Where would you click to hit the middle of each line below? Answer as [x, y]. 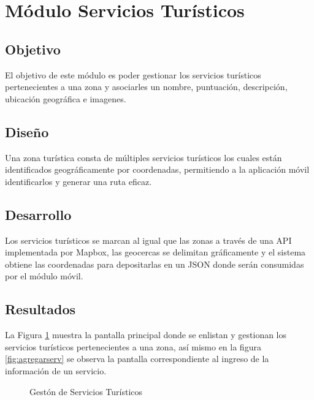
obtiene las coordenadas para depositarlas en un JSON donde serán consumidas [155, 264]
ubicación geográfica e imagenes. [66, 98]
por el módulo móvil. [44, 276]
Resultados [40, 309]
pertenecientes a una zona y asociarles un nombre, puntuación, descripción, [146, 87]
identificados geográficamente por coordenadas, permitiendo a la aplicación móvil [157, 169]
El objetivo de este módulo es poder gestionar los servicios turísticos [133, 74]
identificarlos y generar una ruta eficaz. [78, 181]
